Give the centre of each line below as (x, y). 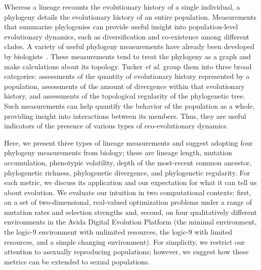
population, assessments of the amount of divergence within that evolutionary (124, 86)
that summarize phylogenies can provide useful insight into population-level (121, 27)
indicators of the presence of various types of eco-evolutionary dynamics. (116, 126)
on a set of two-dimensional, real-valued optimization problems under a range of (128, 202)
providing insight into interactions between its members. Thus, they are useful (125, 116)
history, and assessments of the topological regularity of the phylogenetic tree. (125, 96)
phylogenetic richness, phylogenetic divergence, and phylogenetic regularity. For (127, 172)
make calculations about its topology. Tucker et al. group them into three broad (128, 66)
